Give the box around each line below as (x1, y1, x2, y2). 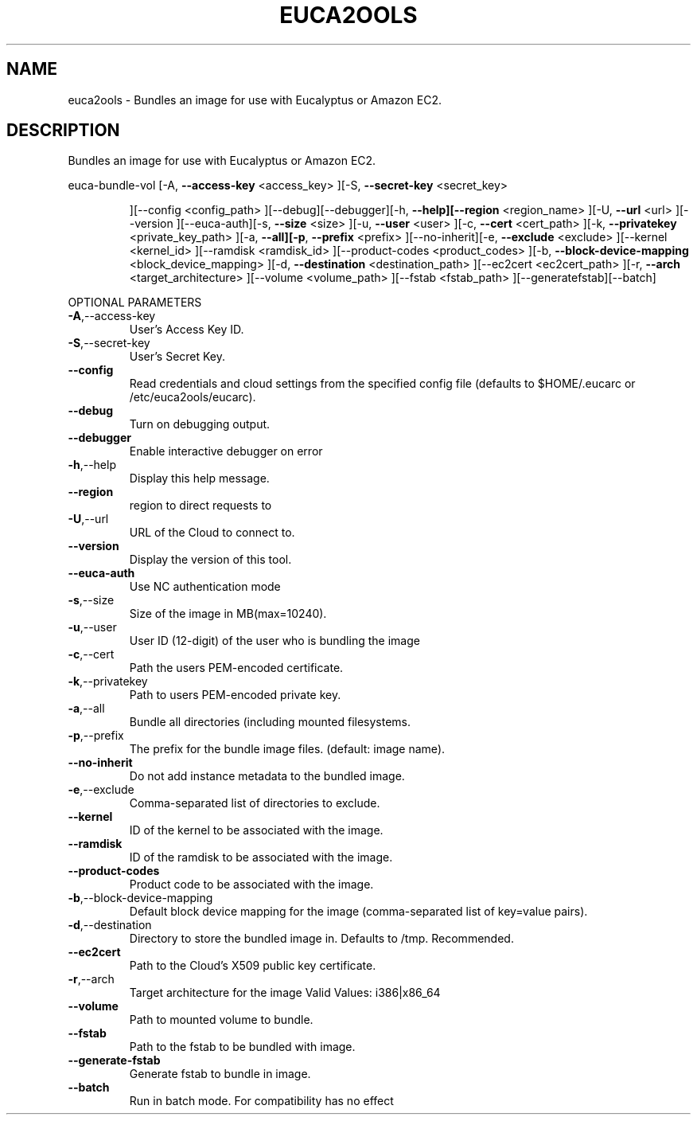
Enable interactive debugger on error (129, 444, 323, 459)
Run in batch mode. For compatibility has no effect (129, 1094, 394, 1108)
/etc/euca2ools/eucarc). (129, 390, 256, 404)
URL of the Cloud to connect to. (129, 525, 295, 540)
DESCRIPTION (6, 120, 120, 141)
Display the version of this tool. (129, 553, 292, 567)
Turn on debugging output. (129, 417, 271, 432)
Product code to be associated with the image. (129, 877, 374, 892)
